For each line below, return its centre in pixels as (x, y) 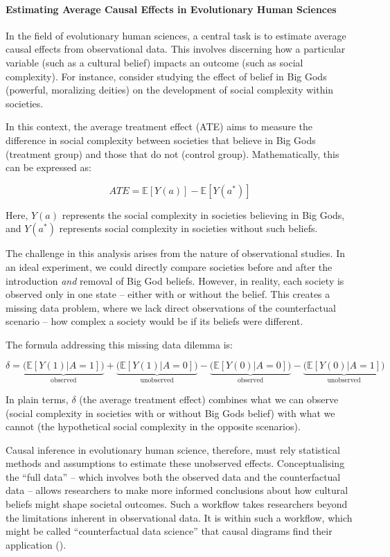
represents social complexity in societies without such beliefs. (188, 228)
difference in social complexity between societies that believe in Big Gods (161, 140)
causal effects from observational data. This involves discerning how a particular (176, 49)
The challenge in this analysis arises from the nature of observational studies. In (175, 253)
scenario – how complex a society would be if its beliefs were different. (154, 321)
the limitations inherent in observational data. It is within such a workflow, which (179, 517)
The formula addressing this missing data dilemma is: (119, 344)
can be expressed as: (48, 167)
